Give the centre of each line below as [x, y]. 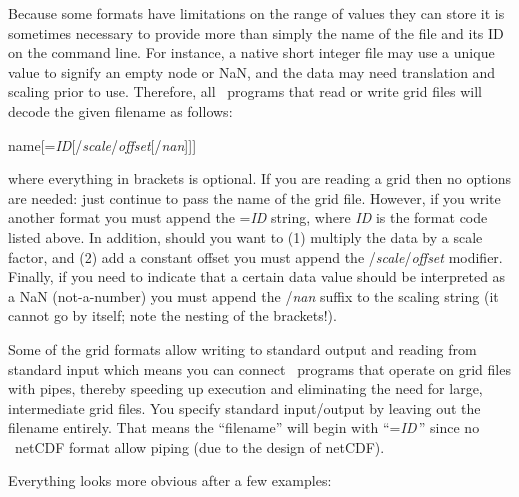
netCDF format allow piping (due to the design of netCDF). [199, 446]
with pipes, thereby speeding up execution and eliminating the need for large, [245, 388]
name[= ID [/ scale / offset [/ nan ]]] [102, 144]
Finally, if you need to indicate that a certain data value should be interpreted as [257, 276]
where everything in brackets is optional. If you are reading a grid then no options [259, 178]
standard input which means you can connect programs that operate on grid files [259, 368]
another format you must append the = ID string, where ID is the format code [248, 217]
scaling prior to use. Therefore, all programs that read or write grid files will [245, 91]
